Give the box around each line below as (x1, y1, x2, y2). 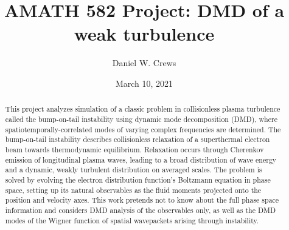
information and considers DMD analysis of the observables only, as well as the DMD (5, 205, 276, 215)
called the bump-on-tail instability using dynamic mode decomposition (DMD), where (5, 113, 277, 124)
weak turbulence (74, 21, 215, 46)
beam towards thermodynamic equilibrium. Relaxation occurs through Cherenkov (5, 144, 264, 154)
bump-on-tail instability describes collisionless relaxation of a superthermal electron (5, 134, 270, 144)
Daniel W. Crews (112, 56, 176, 69)
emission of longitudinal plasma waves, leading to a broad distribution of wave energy (5, 154, 277, 164)
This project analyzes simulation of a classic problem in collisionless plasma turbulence (5, 104, 280, 114)
